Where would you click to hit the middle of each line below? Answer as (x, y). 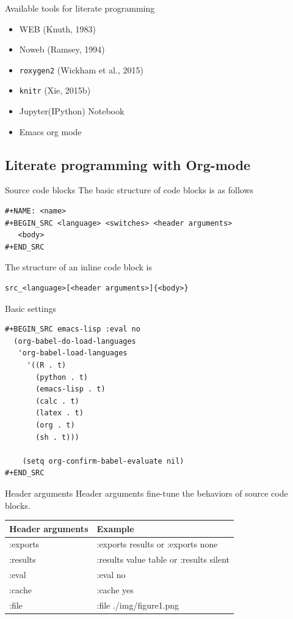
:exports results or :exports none (157, 544)
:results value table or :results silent (163, 559)
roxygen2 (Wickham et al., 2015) (81, 69)
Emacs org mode (50, 131)
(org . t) (55, 425)
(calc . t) (57, 401)
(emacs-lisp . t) (71, 389)
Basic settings (31, 308)
